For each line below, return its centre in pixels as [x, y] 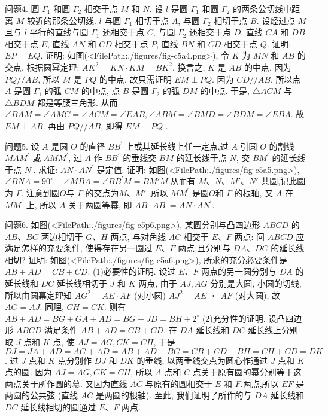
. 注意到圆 [40, 192]
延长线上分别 [273, 330]
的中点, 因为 [268, 67]
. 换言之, [189, 67]
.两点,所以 [259, 383]
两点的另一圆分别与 [239, 271]
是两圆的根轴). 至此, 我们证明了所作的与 [174, 395]
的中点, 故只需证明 [136, 79]
